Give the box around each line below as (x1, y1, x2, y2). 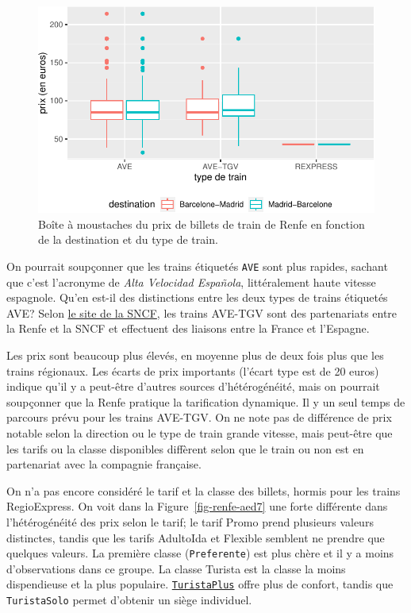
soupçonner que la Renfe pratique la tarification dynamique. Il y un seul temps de (6, 393, 405, 410)
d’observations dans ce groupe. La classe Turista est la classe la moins (6, 560, 346, 576)
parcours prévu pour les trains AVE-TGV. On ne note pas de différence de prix (6, 409, 392, 426)
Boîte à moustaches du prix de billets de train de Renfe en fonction (38, 215, 365, 232)
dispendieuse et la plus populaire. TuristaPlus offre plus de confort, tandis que (6, 576, 394, 592)
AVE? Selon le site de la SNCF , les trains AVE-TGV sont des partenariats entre (6, 304, 398, 321)
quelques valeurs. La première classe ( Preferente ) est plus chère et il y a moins (6, 545, 394, 561)
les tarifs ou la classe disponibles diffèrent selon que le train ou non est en (6, 440, 364, 457)
